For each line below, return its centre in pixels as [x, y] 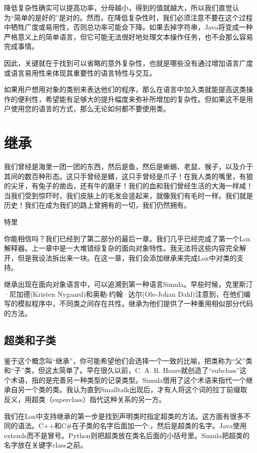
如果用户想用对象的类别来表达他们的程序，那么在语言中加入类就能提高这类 [125, 89]
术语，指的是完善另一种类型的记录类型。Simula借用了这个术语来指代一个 [128, 380]
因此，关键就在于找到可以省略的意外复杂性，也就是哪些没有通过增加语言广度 [128, 63]
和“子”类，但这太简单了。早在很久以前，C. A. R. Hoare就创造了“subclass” [122, 370]
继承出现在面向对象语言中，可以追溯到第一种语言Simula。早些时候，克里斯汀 [128, 284]
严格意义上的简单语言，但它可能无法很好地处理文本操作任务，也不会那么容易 [128, 36]
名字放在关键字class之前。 [46, 445]
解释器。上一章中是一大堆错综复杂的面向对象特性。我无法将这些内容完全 [122, 248]
